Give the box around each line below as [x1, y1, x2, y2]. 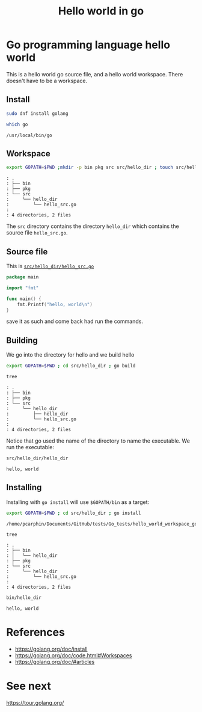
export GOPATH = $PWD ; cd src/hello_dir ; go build [6, 363, 136, 369]
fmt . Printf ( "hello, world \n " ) [17, 301, 93, 307]
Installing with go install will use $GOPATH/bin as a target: [6, 498, 150, 506]
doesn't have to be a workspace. [6, 77, 88, 84]
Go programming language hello [6, 38, 170, 52]
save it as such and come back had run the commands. [6, 318, 143, 325]
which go [6, 121, 28, 127]
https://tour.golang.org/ [6, 699, 64, 707]
